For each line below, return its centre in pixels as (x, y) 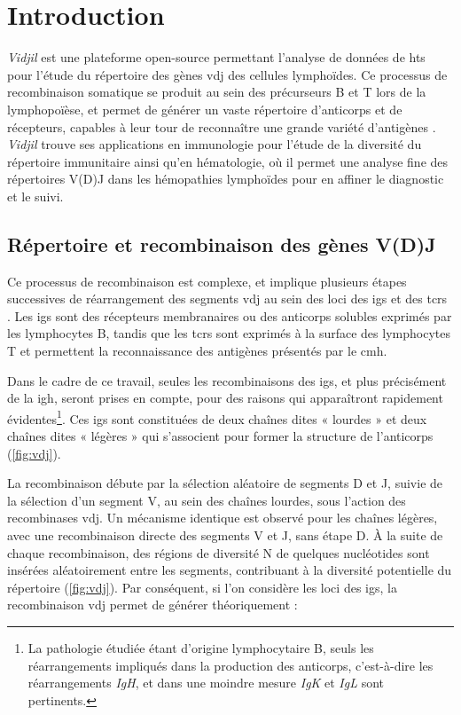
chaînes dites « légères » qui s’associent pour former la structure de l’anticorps (220, 436)
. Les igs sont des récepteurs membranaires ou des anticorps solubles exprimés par (230, 315)
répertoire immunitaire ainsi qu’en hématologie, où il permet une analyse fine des (228, 161)
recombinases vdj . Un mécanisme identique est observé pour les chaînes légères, (223, 518)
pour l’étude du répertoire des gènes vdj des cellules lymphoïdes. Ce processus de (227, 74)
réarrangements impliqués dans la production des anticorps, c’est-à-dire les (230, 665)
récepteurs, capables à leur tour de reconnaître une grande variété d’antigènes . (222, 126)
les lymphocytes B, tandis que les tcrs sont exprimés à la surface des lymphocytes (229, 333)
